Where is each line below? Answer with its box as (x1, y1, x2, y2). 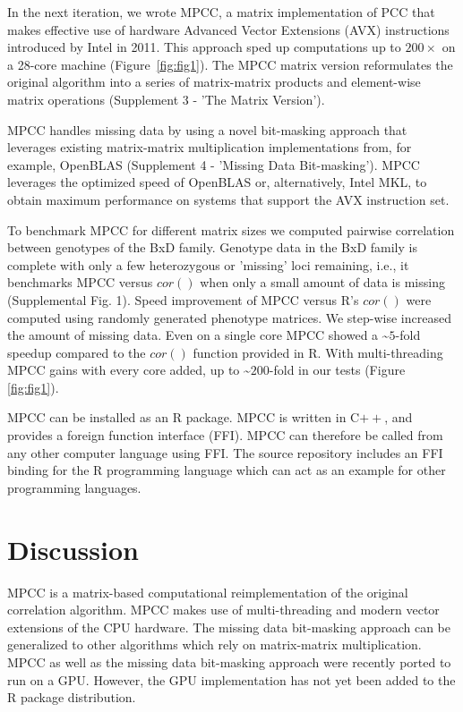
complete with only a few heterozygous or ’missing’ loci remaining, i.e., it (7, 255, 409, 274)
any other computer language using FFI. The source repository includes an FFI (7, 443, 443, 462)
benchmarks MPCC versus (7, 273, 153, 292)
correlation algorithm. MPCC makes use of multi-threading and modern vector (7, 600, 440, 619)
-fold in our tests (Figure (269, 360, 406, 379)
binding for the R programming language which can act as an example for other (7, 461, 446, 479)
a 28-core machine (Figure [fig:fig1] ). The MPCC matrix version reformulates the (7, 55, 453, 73)
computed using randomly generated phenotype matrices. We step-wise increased (7, 308, 451, 326)
